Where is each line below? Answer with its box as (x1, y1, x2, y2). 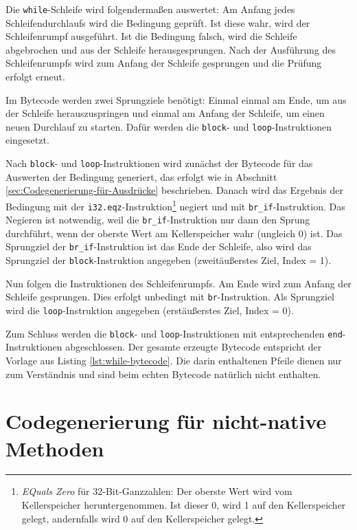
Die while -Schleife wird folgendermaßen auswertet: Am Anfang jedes (5, 2, 295, 16)
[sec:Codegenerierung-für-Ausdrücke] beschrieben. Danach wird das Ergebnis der (5, 183, 343, 197)
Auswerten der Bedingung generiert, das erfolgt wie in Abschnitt (5, 169, 277, 184)
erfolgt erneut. (5, 69, 65, 84)
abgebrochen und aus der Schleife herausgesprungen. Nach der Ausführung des (5, 42, 336, 56)
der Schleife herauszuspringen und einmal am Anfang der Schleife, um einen (5, 106, 325, 120)
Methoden (5, 434, 104, 462)
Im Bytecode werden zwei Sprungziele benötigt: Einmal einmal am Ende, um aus (5, 92, 347, 107)
